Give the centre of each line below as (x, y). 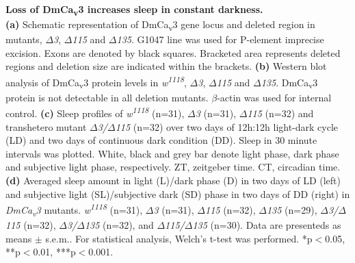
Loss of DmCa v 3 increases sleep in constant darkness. (134, 10)
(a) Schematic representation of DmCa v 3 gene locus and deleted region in (160, 25)
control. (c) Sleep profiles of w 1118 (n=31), (95, 112)
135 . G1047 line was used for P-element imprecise (220, 39)
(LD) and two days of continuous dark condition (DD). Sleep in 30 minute (161, 140)
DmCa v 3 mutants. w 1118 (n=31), (74, 210)
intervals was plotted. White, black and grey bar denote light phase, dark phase (172, 153)
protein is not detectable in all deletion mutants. (107, 97)
